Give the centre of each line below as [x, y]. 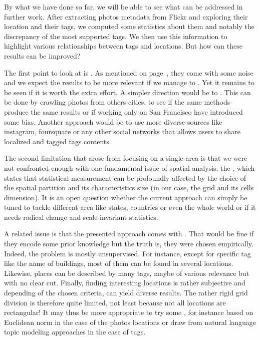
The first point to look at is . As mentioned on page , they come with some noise [129, 72]
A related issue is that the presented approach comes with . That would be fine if [129, 234]
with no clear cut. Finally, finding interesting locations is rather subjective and [125, 283]
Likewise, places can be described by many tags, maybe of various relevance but [127, 273]
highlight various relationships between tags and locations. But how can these [123, 46]
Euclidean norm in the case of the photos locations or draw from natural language [130, 322]
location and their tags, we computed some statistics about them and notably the [129, 26]
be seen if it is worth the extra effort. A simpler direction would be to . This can [127, 92]
